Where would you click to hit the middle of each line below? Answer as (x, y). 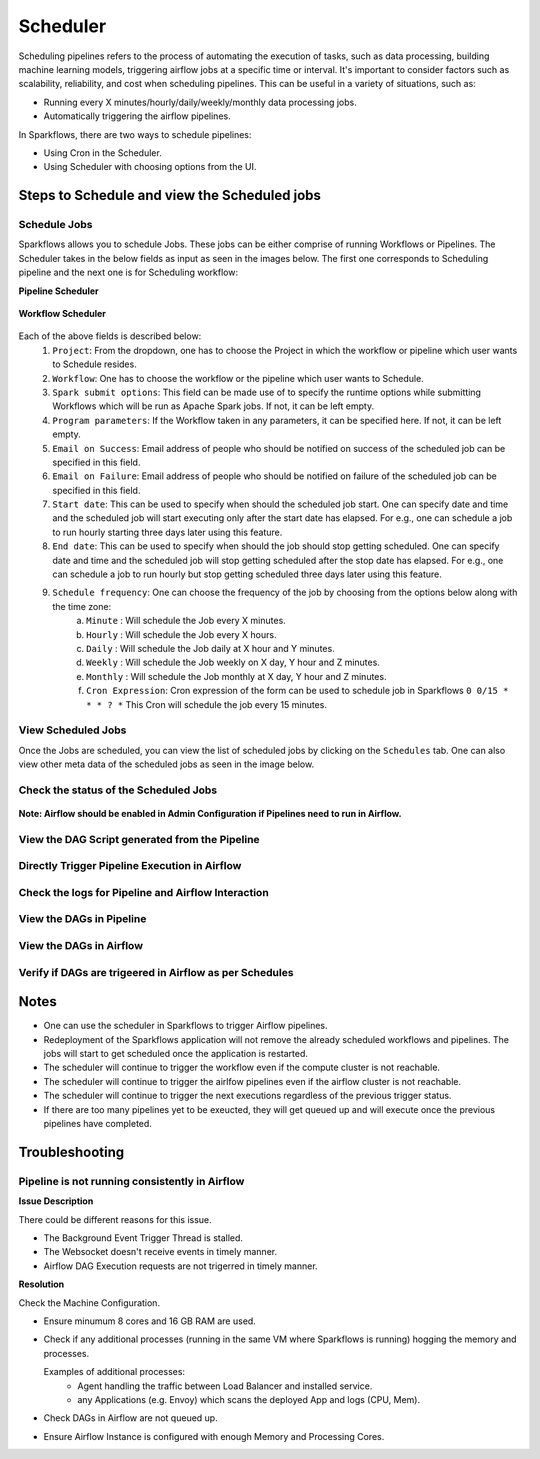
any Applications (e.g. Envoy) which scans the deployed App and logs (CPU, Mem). (248, 1399)
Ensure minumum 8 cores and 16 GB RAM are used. (150, 1321)
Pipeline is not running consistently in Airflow (131, 1181)
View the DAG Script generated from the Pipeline (139, 839)
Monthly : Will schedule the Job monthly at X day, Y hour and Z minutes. (236, 676)
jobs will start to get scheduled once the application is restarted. (176, 1054)
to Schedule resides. (94, 364)
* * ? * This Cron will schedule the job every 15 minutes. (206, 704)
